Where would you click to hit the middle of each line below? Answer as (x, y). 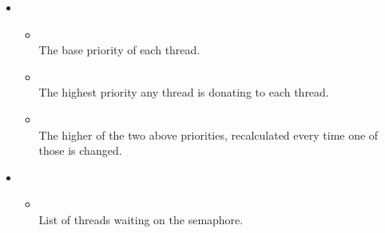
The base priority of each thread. (119, 50)
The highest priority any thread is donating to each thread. (184, 92)
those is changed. (80, 150)
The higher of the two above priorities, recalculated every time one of (208, 134)
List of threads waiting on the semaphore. (141, 219)
